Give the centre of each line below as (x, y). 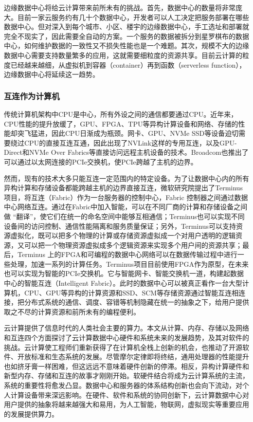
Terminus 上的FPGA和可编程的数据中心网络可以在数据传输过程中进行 (127, 254)
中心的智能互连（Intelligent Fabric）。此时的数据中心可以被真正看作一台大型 (123, 283)
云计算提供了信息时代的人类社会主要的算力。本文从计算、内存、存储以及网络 (126, 328)
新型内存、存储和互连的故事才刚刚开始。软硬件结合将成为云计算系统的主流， (126, 376)
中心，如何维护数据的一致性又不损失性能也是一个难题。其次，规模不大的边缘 (126, 46)
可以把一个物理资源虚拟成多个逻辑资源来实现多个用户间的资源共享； (133, 245)
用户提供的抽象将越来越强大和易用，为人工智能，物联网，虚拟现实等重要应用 (126, 404)
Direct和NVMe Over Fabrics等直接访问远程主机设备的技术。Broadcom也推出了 (126, 152)
